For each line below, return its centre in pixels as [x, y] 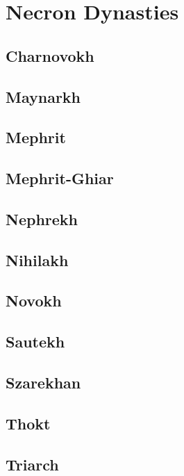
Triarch [32, 464]
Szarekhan [43, 383]
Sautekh [35, 342]
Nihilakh [37, 260]
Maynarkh [43, 96]
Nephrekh [42, 219]
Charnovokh [50, 55]
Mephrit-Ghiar [60, 178]
